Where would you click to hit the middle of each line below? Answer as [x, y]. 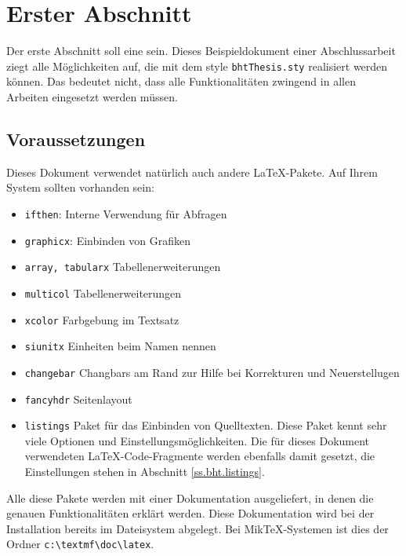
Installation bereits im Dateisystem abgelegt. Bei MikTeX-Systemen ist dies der [198, 528]
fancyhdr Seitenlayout [78, 399]
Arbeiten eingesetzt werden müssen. [92, 96]
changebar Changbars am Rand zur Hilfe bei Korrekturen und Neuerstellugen [212, 372]
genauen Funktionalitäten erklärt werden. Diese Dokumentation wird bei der [190, 513]
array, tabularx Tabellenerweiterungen [123, 267]
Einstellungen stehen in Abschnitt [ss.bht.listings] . [145, 472]
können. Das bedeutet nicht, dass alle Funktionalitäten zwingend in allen [181, 81]
